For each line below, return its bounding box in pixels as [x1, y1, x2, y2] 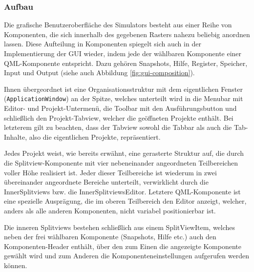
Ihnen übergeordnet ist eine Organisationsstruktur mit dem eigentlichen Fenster [4, 84, 243, 94]
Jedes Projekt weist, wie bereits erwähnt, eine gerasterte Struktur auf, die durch [4, 148, 244, 158]
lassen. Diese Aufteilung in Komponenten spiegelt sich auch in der [4, 39, 201, 49]
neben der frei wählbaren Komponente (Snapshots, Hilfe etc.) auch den [4, 231, 216, 242]
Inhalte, [4, 131, 27, 142]
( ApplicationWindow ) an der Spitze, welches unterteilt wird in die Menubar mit [4, 93, 243, 104]
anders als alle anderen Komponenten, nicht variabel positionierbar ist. [4, 205, 216, 215]
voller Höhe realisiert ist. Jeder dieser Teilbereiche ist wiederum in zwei [4, 167, 217, 177]
